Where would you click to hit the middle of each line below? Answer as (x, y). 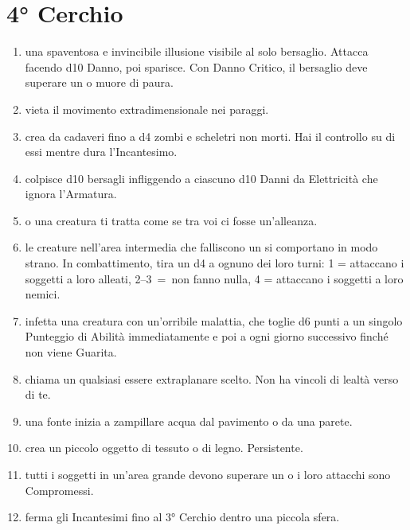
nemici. (43, 294)
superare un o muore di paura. (99, 82)
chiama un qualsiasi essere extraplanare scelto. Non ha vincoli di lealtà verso (212, 378)
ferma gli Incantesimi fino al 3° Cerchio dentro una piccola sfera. (182, 517)
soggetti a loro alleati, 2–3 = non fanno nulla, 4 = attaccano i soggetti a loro (214, 278)
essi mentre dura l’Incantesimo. (101, 152)
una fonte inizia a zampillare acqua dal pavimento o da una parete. (189, 421)
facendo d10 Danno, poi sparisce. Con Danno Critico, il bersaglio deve (196, 66)
